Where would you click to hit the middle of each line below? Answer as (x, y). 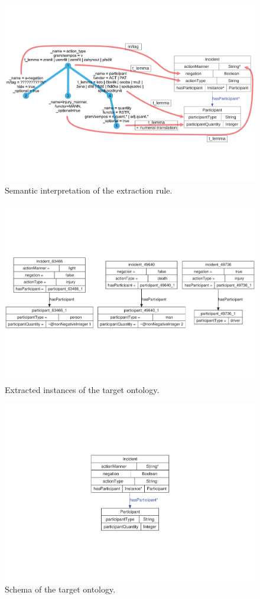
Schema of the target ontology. (60, 589)
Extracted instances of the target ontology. (82, 389)
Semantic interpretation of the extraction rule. (89, 190)
